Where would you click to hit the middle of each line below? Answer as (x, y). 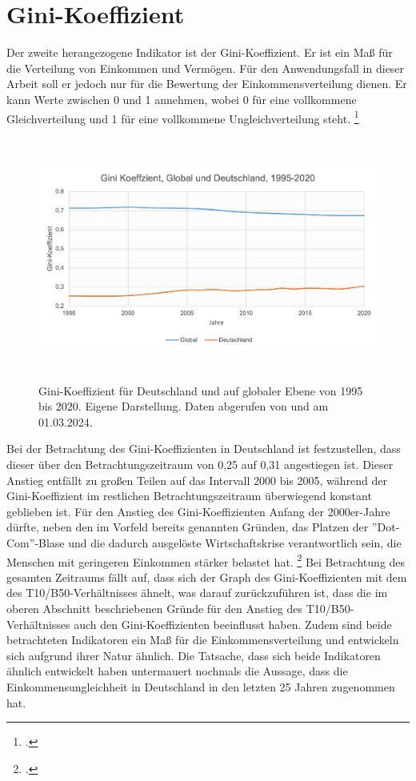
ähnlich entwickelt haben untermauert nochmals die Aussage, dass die (177, 671)
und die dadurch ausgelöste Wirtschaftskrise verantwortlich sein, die (235, 543)
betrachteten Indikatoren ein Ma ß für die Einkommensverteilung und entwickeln (203, 640)
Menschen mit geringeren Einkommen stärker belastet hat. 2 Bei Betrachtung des (206, 560)
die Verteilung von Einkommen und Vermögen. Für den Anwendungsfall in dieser (206, 68)
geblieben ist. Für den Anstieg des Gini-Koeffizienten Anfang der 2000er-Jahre (198, 511)
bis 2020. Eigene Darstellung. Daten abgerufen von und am (184, 406)
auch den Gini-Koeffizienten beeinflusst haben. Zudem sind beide (233, 624)
